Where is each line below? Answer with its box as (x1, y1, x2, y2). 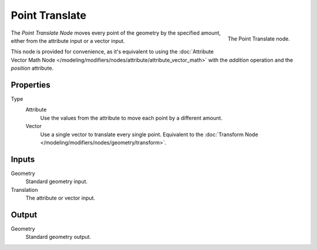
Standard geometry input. (25, 178, 88, 185)
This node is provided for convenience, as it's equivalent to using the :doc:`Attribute (11, 48, 214, 55)
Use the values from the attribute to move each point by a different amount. (40, 114, 223, 121)
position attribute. (11, 65, 54, 72)
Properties (11, 80, 50, 90)
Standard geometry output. (25, 234, 91, 241)
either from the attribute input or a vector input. (11, 37, 126, 44)
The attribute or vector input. (25, 194, 96, 202)
